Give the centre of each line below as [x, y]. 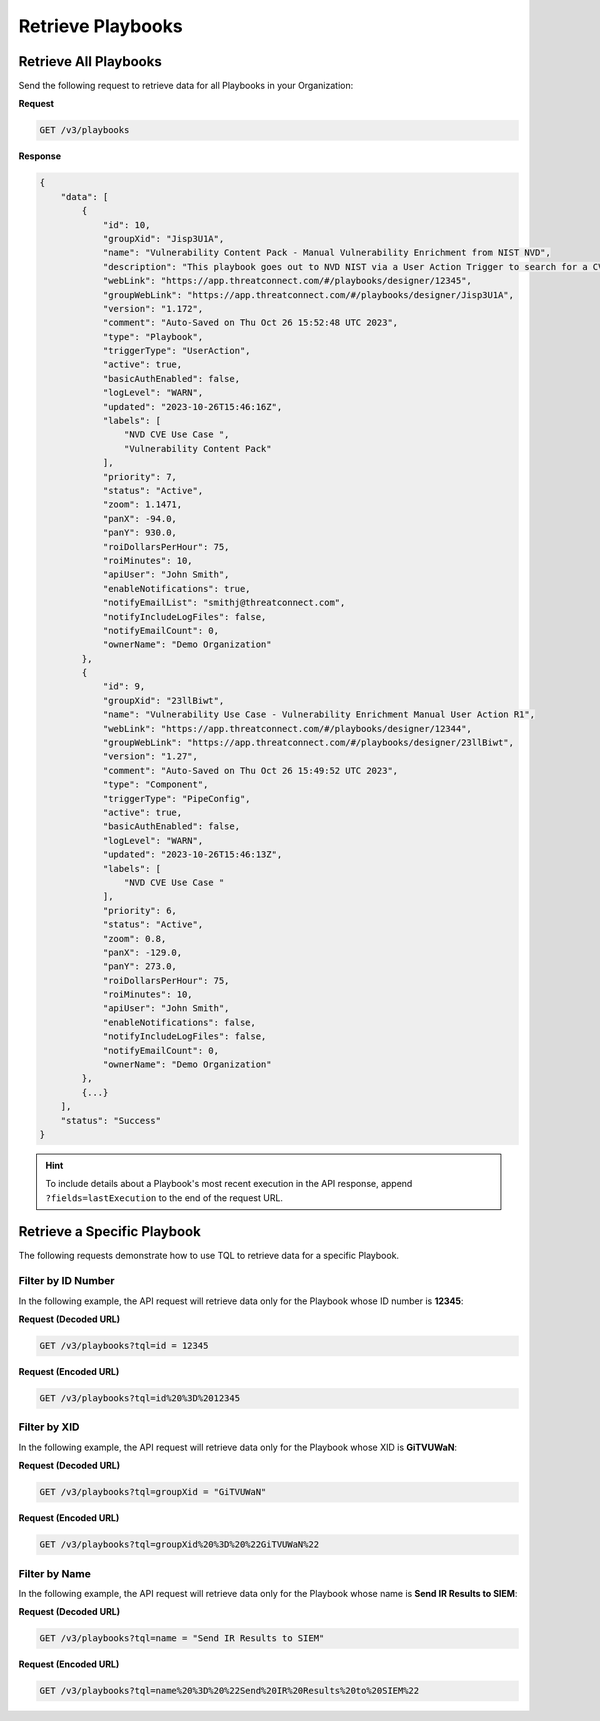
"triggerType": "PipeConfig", [176, 798]
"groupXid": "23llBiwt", [163, 700]
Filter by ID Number [66, 1281]
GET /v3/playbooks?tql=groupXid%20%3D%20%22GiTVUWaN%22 [179, 1544]
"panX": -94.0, [139, 518]
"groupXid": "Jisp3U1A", [163, 238]
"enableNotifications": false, [179, 1022]
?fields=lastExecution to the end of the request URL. [164, 1197]
